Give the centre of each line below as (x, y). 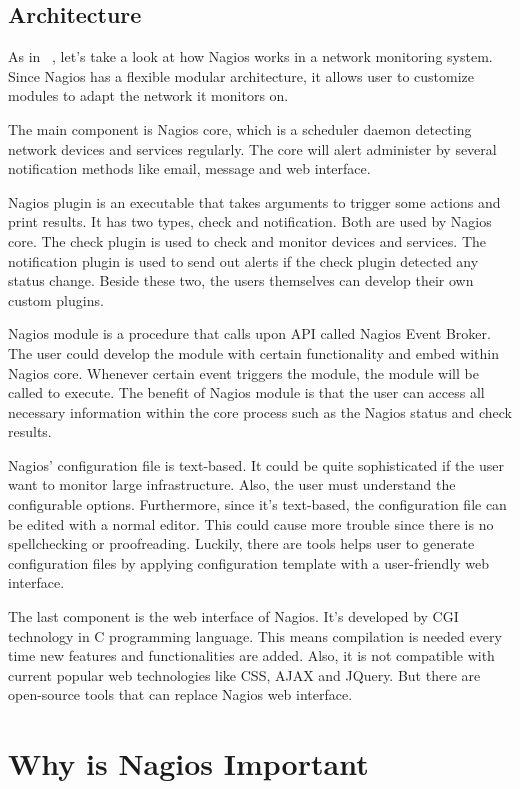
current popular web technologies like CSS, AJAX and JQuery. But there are (244, 674)
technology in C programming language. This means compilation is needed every (255, 635)
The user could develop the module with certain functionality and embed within (253, 352)
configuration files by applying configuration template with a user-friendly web (249, 562)
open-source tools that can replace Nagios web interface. (180, 694)
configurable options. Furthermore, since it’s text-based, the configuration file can (257, 504)
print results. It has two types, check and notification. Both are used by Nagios (250, 221)
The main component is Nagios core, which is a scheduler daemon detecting (240, 128)
